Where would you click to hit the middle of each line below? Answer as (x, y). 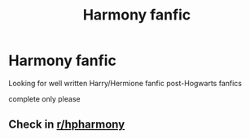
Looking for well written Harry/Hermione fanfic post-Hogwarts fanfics (125, 83)
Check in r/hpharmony (67, 125)
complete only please (44, 98)
